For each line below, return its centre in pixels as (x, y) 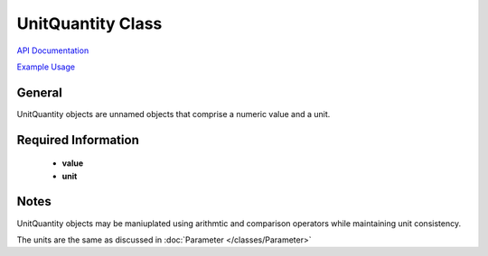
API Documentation (53, 50)
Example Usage (46, 67)
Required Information (78, 140)
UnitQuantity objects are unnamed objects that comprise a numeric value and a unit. (174, 114)
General (40, 92)
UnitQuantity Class (89, 23)
